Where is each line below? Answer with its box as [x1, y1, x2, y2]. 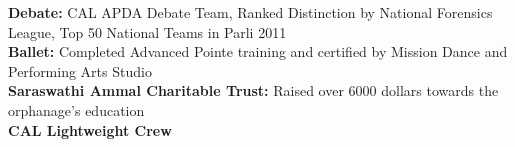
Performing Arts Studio [8, 60, 152, 81]
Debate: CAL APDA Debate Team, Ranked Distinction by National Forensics [8, 2, 493, 22]
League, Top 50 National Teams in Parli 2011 [8, 21, 287, 42]
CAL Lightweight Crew [8, 119, 172, 140]
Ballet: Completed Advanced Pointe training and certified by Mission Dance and [8, 41, 508, 62]
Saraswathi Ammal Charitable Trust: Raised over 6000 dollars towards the [8, 80, 499, 101]
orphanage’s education [8, 99, 145, 120]
